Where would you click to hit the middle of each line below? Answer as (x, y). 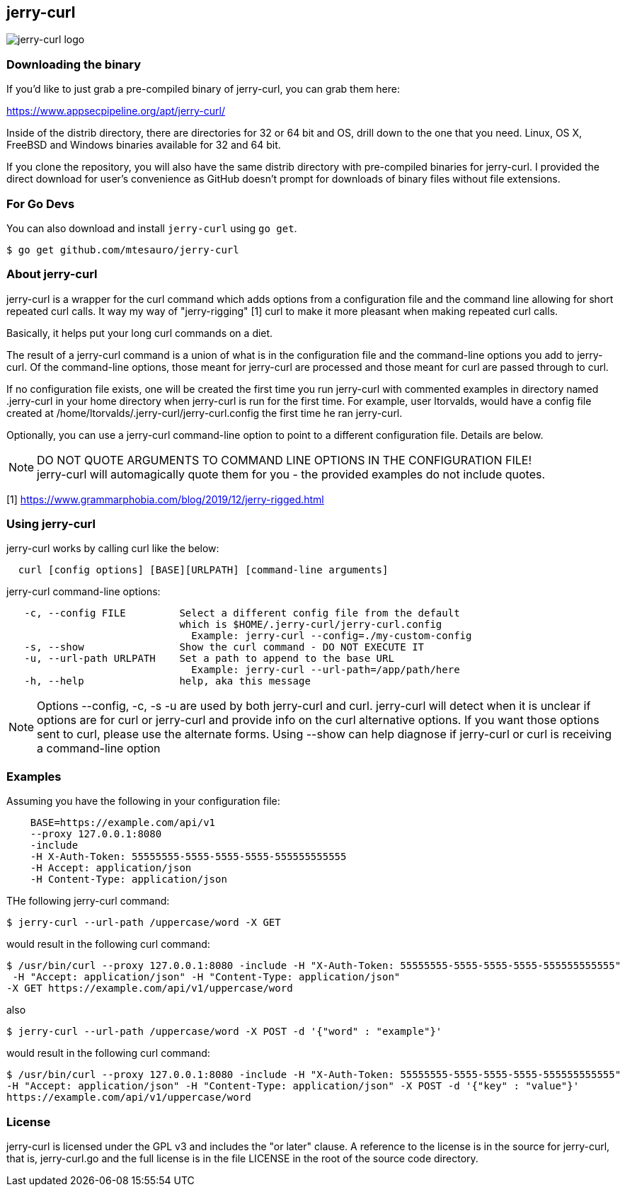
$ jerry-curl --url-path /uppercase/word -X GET (144, 923)
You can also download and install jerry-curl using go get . (152, 228)
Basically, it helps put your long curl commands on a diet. (140, 333)
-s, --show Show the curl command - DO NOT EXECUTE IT (224, 647)
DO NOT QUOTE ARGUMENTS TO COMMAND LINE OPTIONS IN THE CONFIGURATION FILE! (285, 460)
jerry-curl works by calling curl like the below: (113, 549)
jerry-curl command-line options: (84, 592)
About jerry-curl (52, 274)
